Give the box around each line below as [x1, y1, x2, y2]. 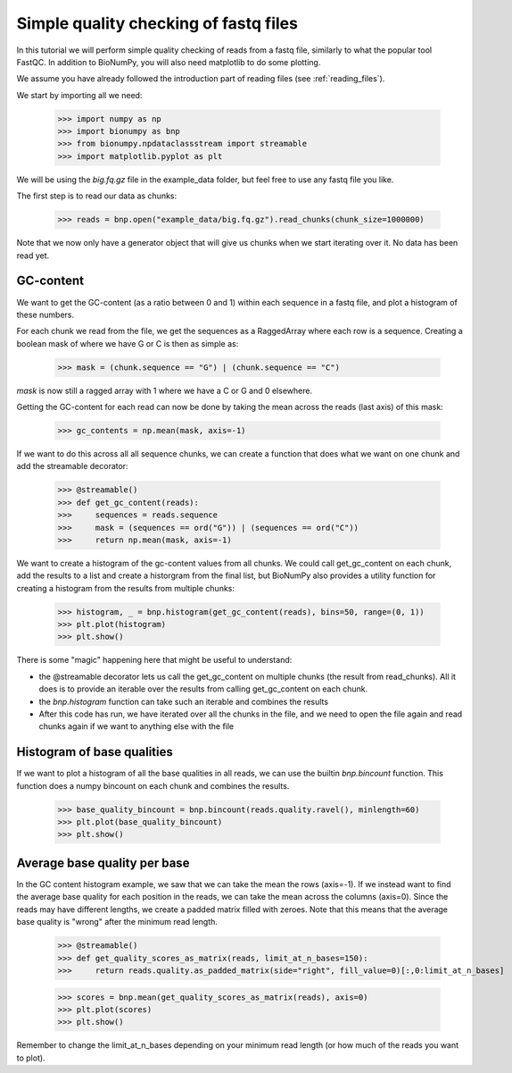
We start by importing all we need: [16, 89, 143, 100]
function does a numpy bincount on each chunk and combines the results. [16, 780, 290, 791]
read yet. [16, 250, 50, 261]
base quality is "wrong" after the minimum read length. [16, 917, 219, 927]
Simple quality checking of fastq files [16, 13, 299, 33]
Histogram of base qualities [16, 744, 173, 759]
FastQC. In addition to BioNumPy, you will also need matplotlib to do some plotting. [16, 56, 321, 67]
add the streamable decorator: [16, 461, 128, 472]
